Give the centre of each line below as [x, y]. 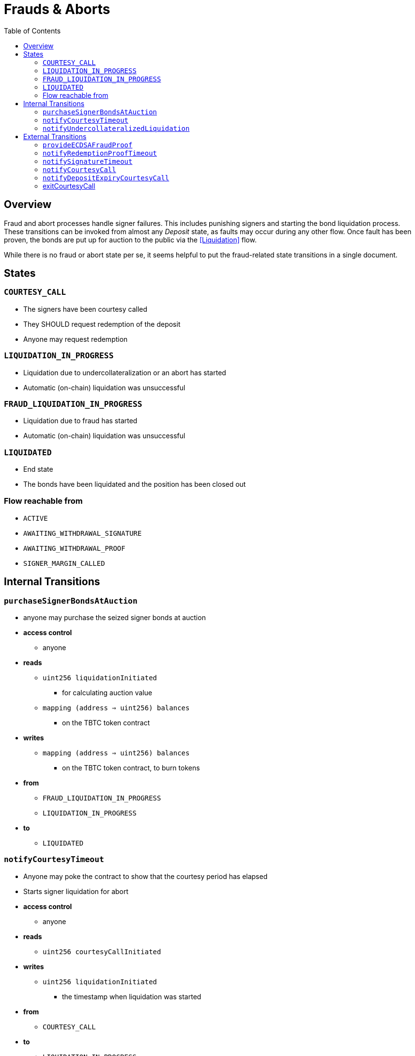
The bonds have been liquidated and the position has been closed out [135, 484]
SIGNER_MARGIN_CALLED [64, 563]
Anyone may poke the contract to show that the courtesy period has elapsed [146, 876]
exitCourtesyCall [69, 186]
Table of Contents [32, 31]
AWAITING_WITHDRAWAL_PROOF [74, 548]
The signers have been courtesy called [85, 309]
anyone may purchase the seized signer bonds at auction [115, 618]
